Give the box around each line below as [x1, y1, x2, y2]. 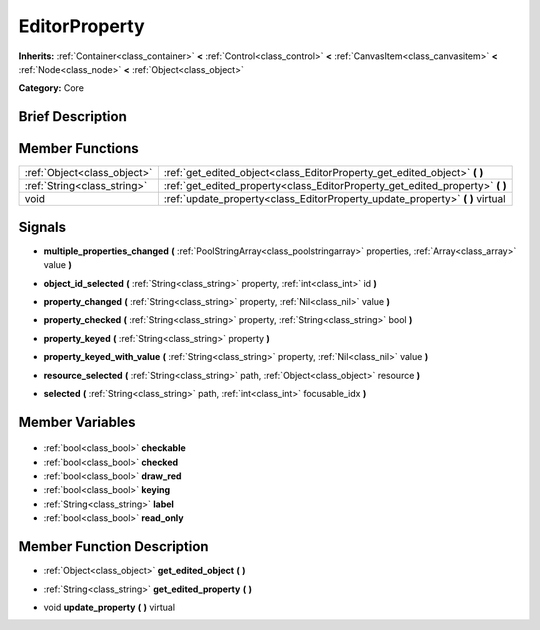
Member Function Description [18, 538, 209, 555]
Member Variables [18, 413, 136, 430]
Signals [18, 218, 67, 235]
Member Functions [18, 140, 139, 157]
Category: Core [18, 82, 85, 94]
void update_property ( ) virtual [43, 601, 175, 613]
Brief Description [18, 108, 127, 125]
